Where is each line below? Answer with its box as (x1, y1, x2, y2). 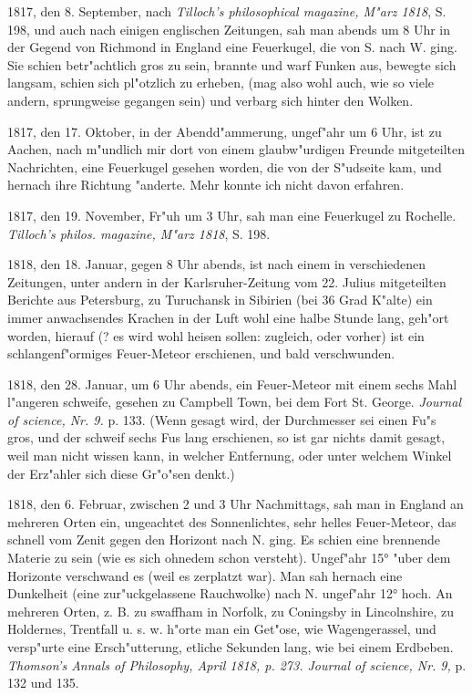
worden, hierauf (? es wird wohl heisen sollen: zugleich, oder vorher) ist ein (7, 326, 425, 345)
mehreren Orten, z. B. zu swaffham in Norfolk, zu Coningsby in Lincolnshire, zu (7, 601, 455, 620)
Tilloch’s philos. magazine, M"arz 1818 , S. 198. (7, 223, 271, 243)
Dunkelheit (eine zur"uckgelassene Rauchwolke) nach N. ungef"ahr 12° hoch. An (7, 584, 453, 603)
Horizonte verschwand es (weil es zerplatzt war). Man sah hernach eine (7, 565, 403, 585)
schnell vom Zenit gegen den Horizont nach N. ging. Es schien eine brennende (7, 530, 440, 549)
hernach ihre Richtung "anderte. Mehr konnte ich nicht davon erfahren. (7, 175, 405, 194)
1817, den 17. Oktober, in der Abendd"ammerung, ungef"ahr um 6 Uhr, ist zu (7, 121, 442, 140)
